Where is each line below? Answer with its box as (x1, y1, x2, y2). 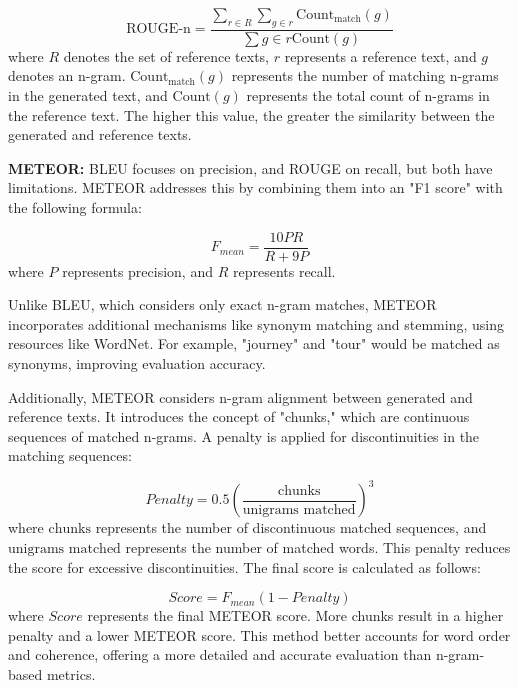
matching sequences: (8, 445, 132, 466)
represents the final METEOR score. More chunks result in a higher (87, 605, 504, 626)
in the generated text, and (8, 85, 168, 106)
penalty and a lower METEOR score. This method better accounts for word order (8, 624, 511, 645)
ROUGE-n (126, 22, 191, 37)
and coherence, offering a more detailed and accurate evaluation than (8, 644, 432, 665)
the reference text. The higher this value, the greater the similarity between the (8, 104, 495, 125)
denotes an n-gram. (8, 65, 126, 86)
